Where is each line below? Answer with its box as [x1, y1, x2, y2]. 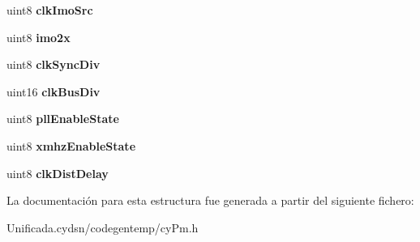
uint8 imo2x [6, 28, 71, 45]
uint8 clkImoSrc [6, 2, 93, 18]
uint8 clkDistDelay [6, 164, 109, 181]
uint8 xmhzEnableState [6, 137, 136, 154]
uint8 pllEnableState [6, 110, 119, 127]
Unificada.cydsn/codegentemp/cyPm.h [6, 219, 199, 236]
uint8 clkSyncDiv [6, 56, 101, 73]
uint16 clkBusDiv [6, 83, 101, 100]
